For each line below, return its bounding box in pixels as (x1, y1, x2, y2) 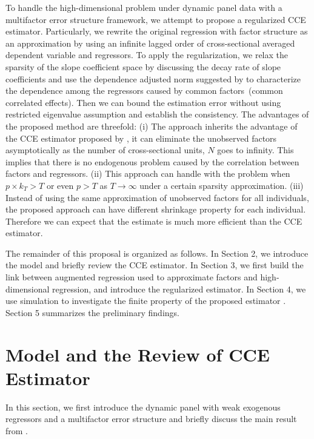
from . (5, 424, 28, 437)
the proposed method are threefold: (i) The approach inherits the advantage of (5, 119, 298, 132)
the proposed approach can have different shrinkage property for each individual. (5, 203, 306, 216)
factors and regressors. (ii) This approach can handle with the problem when (5, 167, 290, 180)
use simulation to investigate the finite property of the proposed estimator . (5, 294, 286, 307)
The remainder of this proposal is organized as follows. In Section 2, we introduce (5, 246, 309, 259)
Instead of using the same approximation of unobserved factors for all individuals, (5, 191, 309, 203)
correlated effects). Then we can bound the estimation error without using (5, 96, 281, 108)
